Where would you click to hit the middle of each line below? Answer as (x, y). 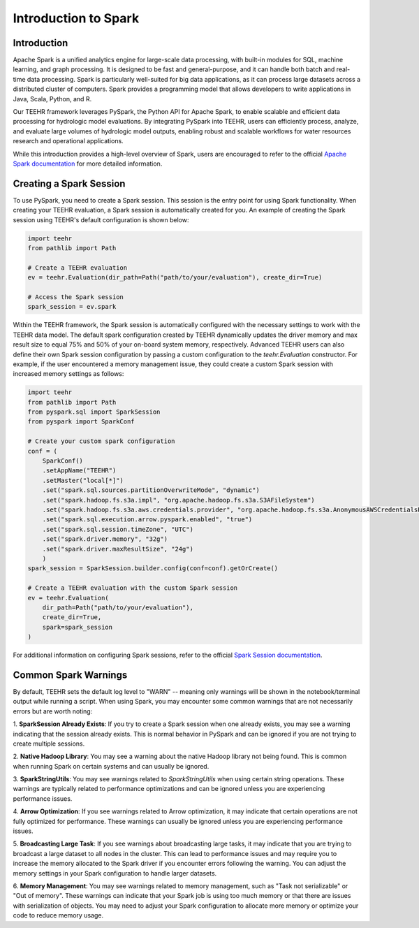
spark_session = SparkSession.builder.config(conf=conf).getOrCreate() (153, 568)
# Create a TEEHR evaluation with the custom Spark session (133, 588)
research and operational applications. (68, 141)
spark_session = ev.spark (72, 307)
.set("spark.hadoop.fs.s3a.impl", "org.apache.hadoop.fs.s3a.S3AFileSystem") (179, 500)
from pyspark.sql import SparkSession (94, 412)
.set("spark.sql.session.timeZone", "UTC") (118, 529)
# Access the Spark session (75, 297)
